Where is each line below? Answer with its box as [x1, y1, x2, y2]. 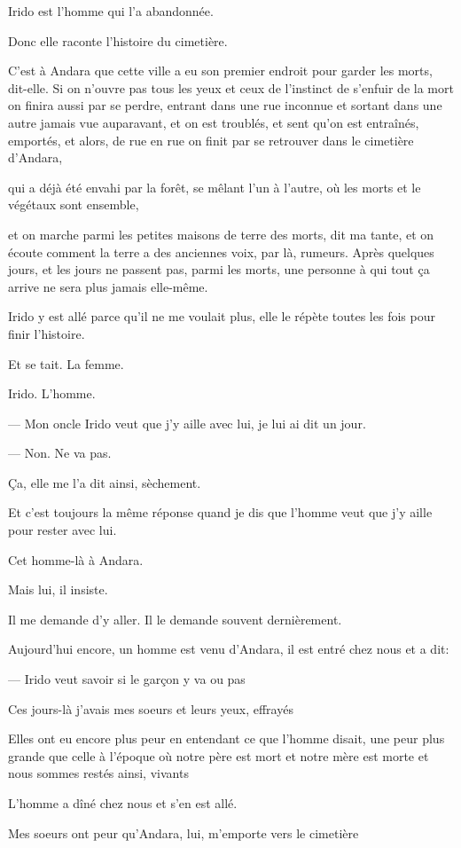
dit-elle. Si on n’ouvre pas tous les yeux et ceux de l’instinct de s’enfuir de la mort [8, 78, 454, 97]
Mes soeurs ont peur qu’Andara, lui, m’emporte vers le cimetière [8, 823, 359, 842]
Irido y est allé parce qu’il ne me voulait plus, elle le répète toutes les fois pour [8, 307, 435, 326]
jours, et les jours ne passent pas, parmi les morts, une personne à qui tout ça [8, 260, 430, 279]
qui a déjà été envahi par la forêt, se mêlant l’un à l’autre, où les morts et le [8, 177, 421, 196]
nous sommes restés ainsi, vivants [8, 764, 189, 782]
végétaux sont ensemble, [8, 195, 139, 214]
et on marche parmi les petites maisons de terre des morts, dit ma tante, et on [8, 224, 434, 243]
